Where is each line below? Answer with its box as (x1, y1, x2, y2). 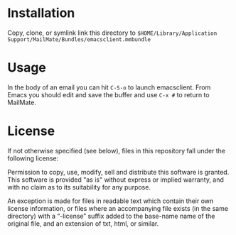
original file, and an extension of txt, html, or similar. (7, 219, 159, 228)
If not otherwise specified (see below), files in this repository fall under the (7, 146, 226, 155)
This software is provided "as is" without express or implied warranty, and (7, 175, 224, 184)
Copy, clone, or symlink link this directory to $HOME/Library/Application (7, 28, 218, 37)
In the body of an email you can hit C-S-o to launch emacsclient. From (7, 83, 211, 92)
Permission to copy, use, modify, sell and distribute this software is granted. (7, 168, 230, 176)
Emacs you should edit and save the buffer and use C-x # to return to (7, 90, 210, 99)
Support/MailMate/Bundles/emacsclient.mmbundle (7, 35, 151, 43)
